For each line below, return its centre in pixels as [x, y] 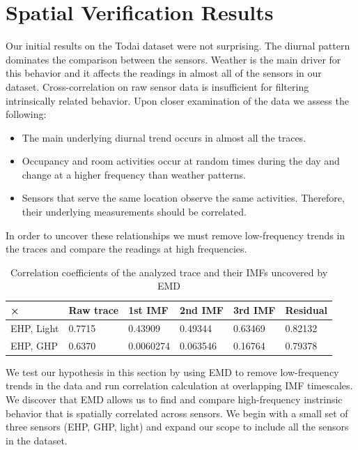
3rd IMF [254, 310]
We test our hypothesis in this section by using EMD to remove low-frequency [172, 372]
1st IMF [148, 310]
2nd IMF [202, 310]
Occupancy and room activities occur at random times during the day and [181, 161]
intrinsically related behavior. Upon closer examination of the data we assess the [177, 100]
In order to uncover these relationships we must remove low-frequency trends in [176, 235]
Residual [306, 310]
